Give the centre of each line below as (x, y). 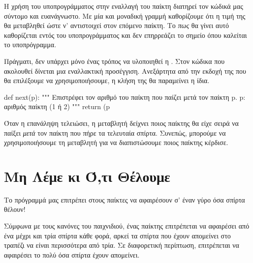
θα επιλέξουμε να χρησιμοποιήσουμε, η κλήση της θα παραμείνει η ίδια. (107, 80)
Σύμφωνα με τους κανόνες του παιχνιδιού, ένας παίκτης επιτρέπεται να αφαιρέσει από (127, 226)
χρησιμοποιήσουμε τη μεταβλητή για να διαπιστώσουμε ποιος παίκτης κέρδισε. (116, 142)
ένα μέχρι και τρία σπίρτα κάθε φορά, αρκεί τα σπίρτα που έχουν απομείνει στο (117, 235)
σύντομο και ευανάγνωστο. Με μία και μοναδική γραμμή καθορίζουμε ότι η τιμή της (125, 15)
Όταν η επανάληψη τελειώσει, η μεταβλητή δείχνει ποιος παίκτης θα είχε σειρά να (121, 123)
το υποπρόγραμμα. (30, 44)
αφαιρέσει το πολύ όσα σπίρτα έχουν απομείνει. (72, 254)
